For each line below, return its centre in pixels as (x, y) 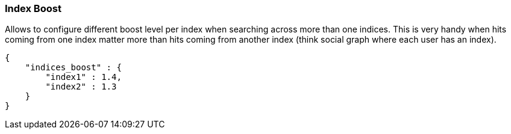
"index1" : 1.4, (83, 77)
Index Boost (33, 8)
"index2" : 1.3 (81, 87)
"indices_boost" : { (73, 68)
